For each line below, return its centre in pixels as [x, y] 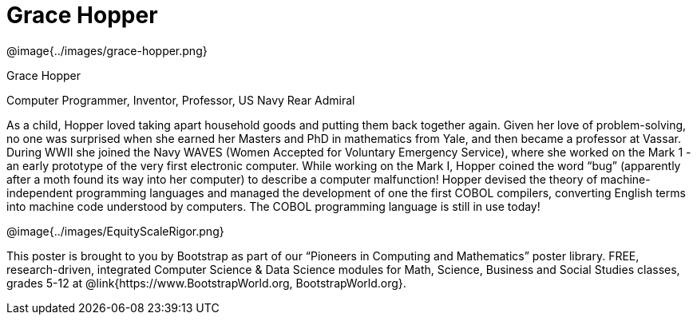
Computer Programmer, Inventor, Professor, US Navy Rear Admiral [181, 100]
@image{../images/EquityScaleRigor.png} [115, 231]
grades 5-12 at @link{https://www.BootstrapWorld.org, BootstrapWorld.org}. [206, 283]
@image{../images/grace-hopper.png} [107, 50]
